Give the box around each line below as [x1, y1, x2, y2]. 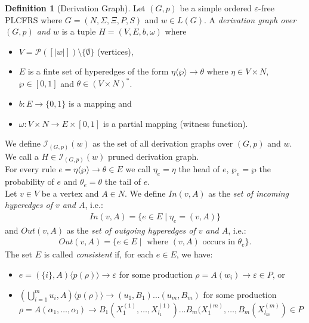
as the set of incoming [208, 187, 289, 199]
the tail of [104, 175, 141, 188]
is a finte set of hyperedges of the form [27, 65, 169, 77]
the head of [178, 163, 220, 175]
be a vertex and [41, 187, 99, 199]
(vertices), [97, 45, 134, 57]
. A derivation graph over [204, 13, 296, 26]
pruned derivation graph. [107, 150, 199, 162]
